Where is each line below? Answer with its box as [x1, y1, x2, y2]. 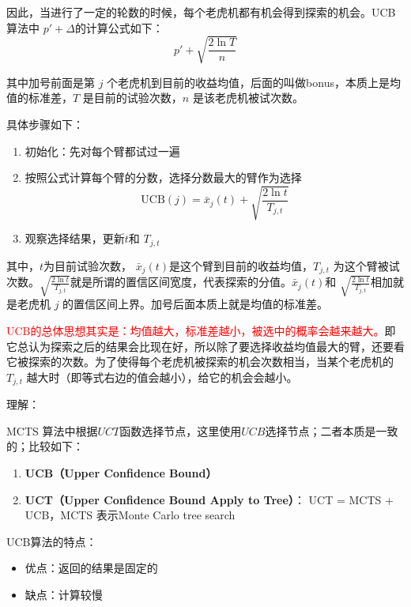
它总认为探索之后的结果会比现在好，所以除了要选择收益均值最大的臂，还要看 [6, 337, 405, 354]
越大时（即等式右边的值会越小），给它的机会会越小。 [26, 368, 298, 385]
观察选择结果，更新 [25, 230, 125, 247]
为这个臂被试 [333, 257, 400, 273]
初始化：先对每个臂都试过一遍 [25, 142, 180, 159]
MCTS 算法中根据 [6, 422, 98, 439]
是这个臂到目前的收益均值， [169, 257, 314, 273]
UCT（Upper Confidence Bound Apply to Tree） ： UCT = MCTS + [25, 491, 394, 507]
